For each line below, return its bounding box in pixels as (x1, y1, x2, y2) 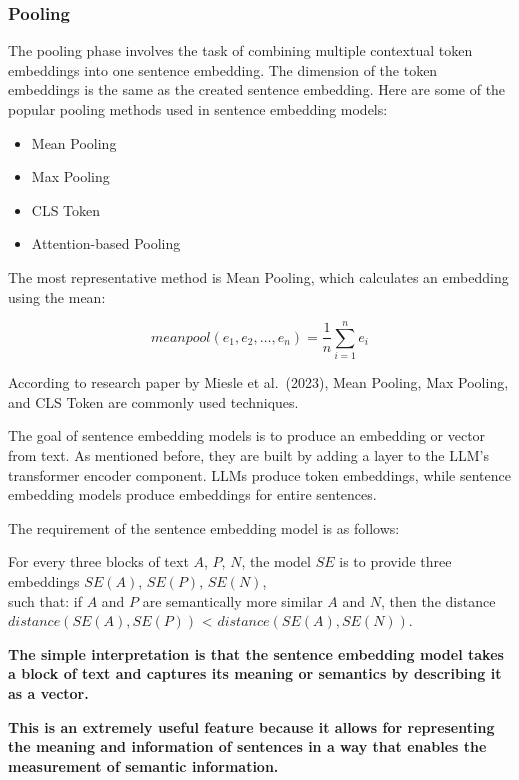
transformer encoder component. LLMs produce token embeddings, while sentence (8, 464, 511, 485)
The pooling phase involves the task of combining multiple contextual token (8, 40, 473, 61)
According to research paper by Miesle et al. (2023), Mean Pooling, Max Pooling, (8, 372, 509, 393)
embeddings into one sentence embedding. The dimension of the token (8, 59, 438, 80)
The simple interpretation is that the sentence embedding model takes (8, 643, 504, 664)
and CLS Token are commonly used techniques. (8, 391, 299, 412)
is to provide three (339, 551, 452, 572)
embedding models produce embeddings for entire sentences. (8, 484, 377, 505)
